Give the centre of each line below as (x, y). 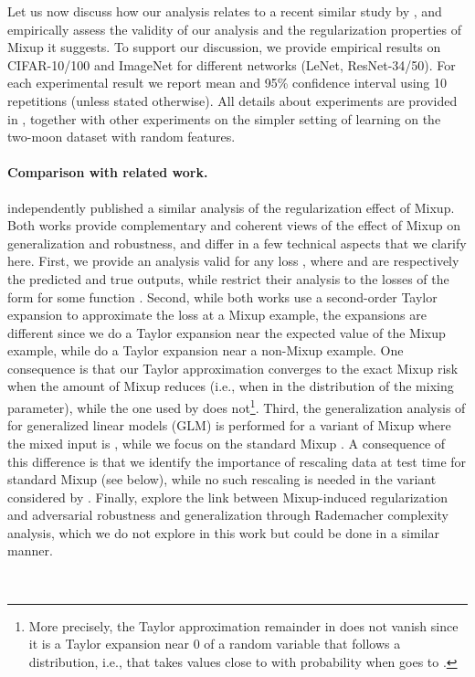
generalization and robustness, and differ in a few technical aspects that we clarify (237, 243)
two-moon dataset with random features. (121, 137)
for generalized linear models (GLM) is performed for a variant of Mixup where (229, 425)
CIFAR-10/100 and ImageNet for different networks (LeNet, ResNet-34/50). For (232, 64)
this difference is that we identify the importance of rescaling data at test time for (237, 461)
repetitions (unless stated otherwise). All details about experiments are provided (232, 100)
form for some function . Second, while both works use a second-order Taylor (222, 296)
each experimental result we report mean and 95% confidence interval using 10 (227, 83)
